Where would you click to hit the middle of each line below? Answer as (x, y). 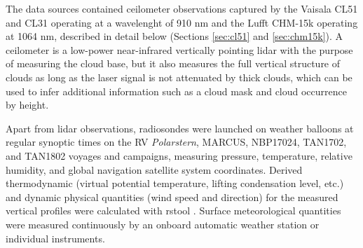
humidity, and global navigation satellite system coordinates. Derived (154, 169)
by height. (27, 105)
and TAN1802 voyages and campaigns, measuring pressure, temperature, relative (179, 155)
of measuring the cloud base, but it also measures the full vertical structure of (173, 63)
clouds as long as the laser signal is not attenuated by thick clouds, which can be (179, 77)
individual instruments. (55, 238)
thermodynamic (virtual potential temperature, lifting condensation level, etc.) (175, 183)
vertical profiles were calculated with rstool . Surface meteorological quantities (173, 211)
